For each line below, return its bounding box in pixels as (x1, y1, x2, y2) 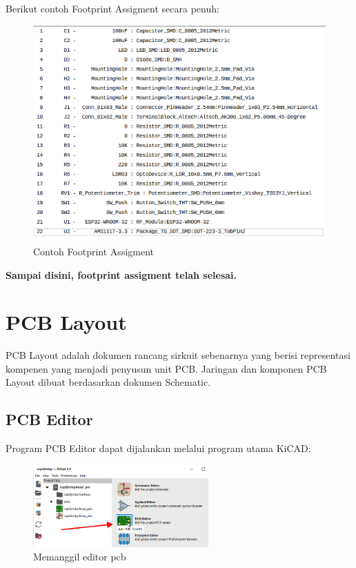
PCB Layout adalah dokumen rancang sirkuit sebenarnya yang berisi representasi (6, 348, 350, 362)
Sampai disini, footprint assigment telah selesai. (6, 267, 237, 282)
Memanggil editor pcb (33, 549, 126, 564)
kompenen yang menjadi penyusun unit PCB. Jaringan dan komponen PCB (6, 361, 327, 375)
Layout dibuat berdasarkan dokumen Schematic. (6, 375, 211, 389)
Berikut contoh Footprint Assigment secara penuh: (6, 1, 219, 15)
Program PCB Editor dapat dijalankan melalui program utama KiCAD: (6, 441, 311, 456)
